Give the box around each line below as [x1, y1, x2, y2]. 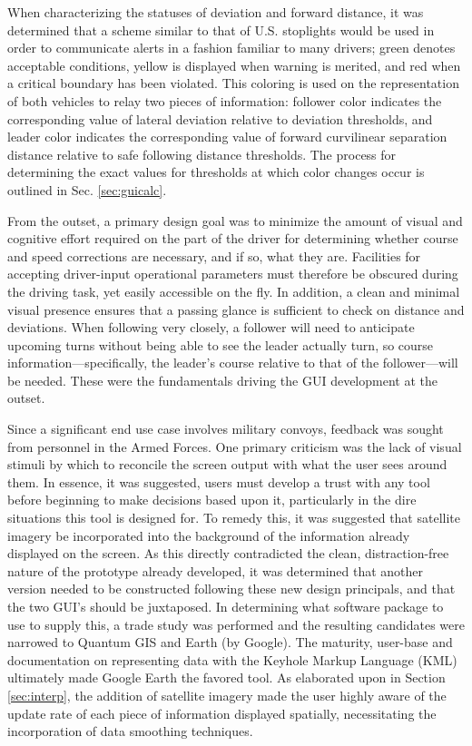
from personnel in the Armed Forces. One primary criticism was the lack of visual [7, 437, 462, 456]
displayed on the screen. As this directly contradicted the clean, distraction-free [7, 544, 449, 563]
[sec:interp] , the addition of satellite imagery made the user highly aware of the [7, 685, 447, 704]
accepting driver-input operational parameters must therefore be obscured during [7, 264, 458, 283]
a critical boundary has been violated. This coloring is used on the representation [7, 74, 459, 93]
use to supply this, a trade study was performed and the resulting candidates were [7, 614, 465, 633]
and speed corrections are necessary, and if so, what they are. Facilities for [7, 246, 421, 265]
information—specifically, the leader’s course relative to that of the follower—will [7, 353, 458, 372]
